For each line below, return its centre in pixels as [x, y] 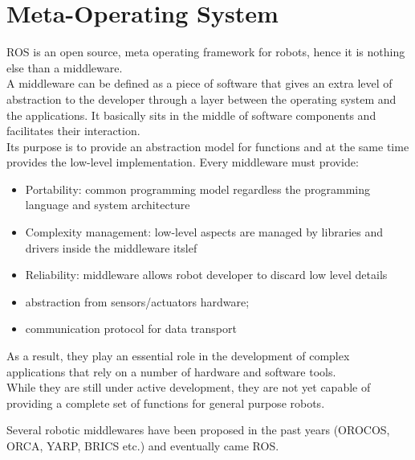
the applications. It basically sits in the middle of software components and [191, 115]
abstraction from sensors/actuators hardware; [137, 301]
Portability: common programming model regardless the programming [197, 189]
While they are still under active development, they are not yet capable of [189, 387]
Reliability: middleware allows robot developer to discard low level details [206, 275]
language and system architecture [108, 205]
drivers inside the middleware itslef [111, 247]
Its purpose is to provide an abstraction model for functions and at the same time [208, 146]
